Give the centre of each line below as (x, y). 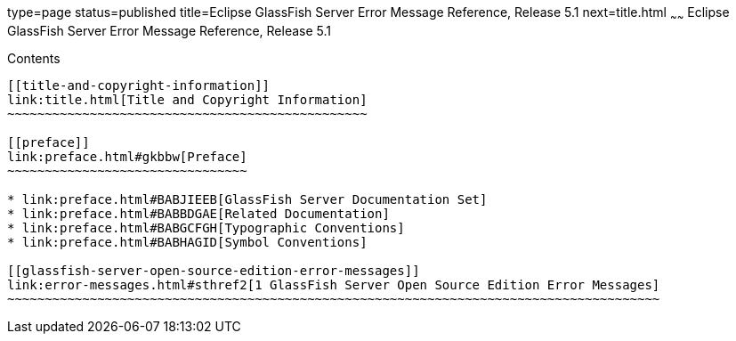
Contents (34, 58)
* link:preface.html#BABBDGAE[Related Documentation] (198, 213)
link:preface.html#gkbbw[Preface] (127, 156)
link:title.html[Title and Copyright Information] (187, 99)
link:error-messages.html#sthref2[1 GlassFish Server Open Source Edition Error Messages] (334, 284)
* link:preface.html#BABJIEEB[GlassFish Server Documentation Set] (247, 199)
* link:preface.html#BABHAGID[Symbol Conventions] (187, 242)
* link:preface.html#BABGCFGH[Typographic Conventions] (206, 227)
